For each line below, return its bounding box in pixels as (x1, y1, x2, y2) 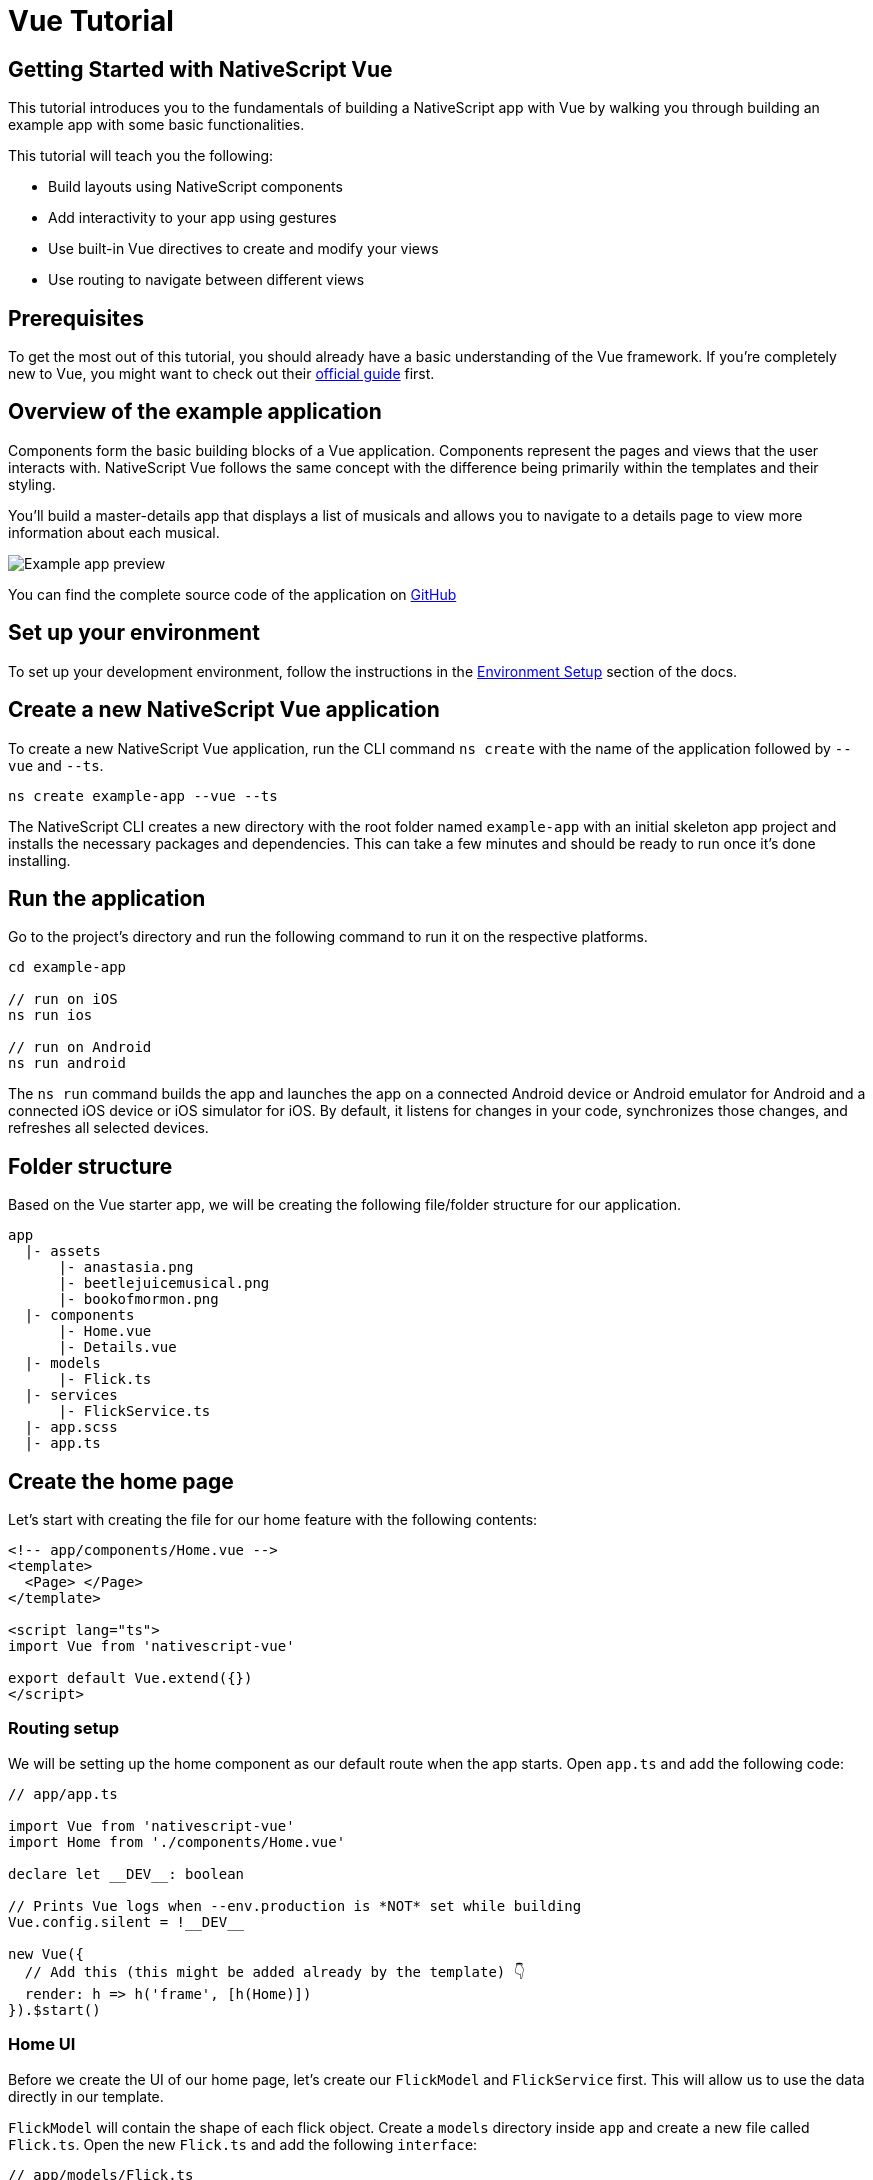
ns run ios (8, 1007, 93, 1024)
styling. (8, 475, 56, 493)
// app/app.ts (8, 1785, 118, 1802)
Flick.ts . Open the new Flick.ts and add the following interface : (8, 2135, 478, 2153)
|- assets (24, 1243, 101, 1260)
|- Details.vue (58, 1339, 177, 1356)
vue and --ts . (8, 756, 104, 774)
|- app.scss (24, 1419, 118, 1436)
